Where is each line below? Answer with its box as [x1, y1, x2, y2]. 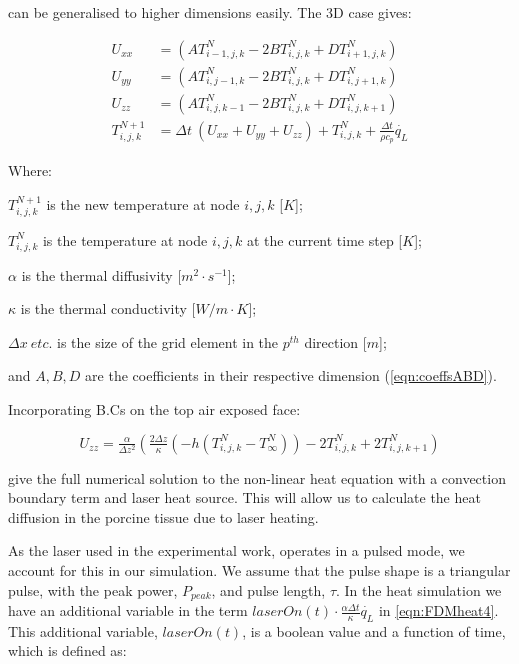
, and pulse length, [211, 579, 326, 600]
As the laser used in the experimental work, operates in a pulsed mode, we [8, 540, 465, 561]
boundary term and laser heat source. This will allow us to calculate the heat [8, 487, 481, 508]
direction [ [304, 331, 367, 352]
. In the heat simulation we [336, 579, 502, 600]
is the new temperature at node [46, 193, 240, 214]
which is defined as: [8, 640, 127, 661]
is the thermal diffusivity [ [21, 264, 182, 285]
